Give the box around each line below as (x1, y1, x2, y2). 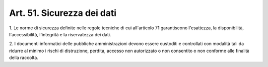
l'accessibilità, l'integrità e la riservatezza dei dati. (9, 31, 111, 37)
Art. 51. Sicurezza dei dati (9, 7, 117, 18)
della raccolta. (9, 55, 38, 61)
